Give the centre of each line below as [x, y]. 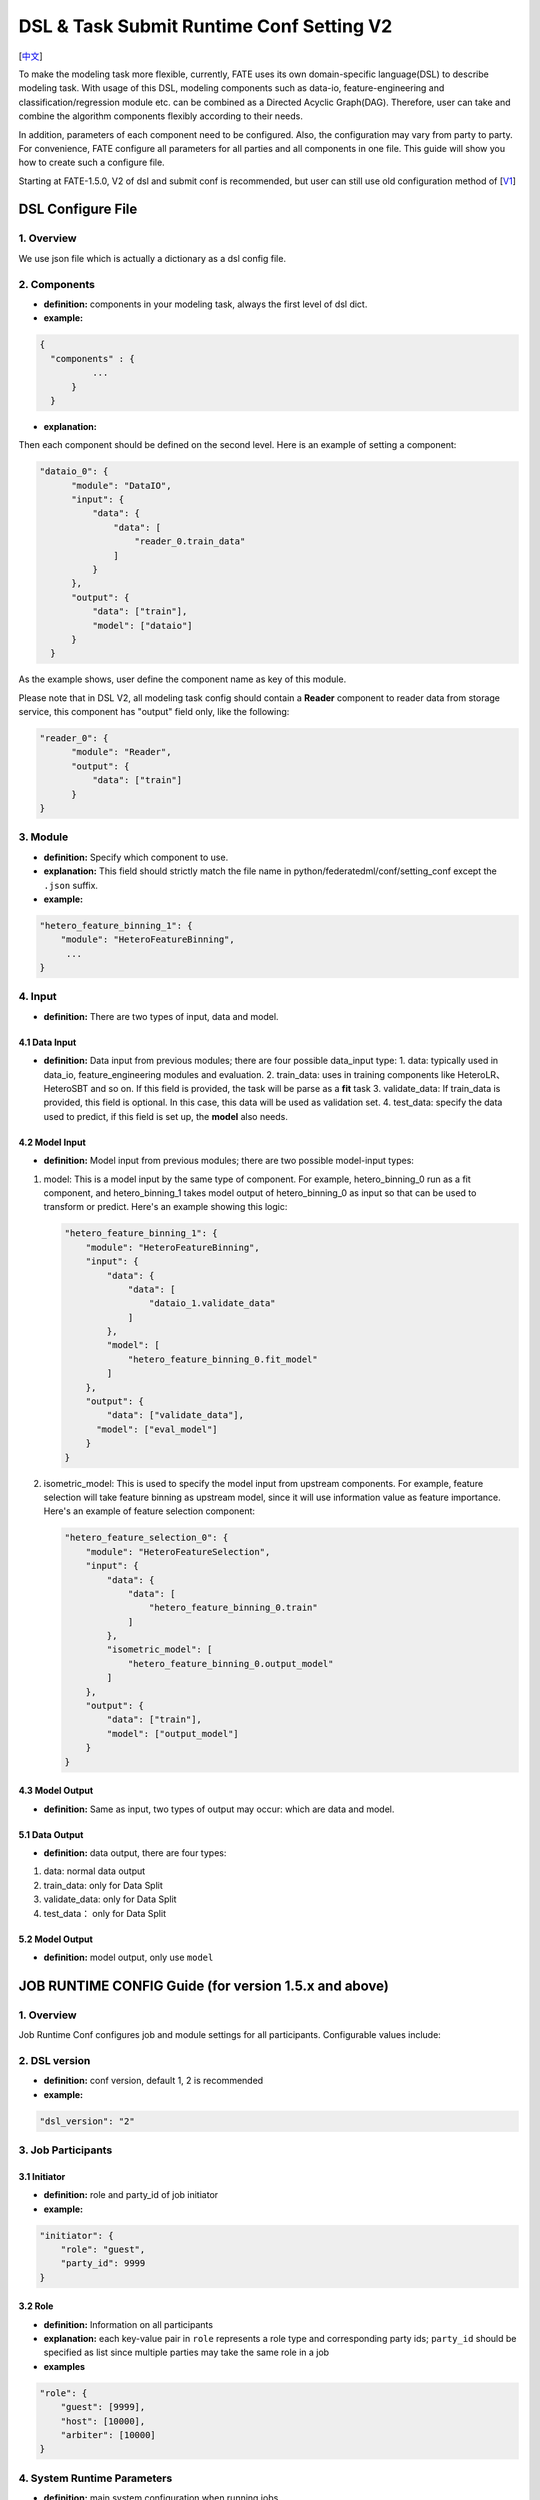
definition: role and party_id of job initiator [131, 2195]
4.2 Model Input [52, 1142]
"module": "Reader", [121, 752]
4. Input [37, 997]
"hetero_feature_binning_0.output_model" [230, 1663]
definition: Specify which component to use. [136, 857]
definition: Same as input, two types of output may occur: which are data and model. [219, 1809]
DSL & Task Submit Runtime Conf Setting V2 [205, 26]
